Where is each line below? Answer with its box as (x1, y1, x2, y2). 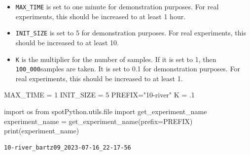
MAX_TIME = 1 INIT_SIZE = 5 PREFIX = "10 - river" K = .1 (4, 90, 195, 100)
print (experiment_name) (4, 125, 79, 136)
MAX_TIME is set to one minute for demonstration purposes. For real (15, 1, 219, 11)
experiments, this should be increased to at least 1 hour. (15, 11, 186, 21)
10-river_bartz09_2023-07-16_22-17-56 (4, 144, 131, 151)
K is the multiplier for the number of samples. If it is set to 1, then (15, 54, 216, 64)
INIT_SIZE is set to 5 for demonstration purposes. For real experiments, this (15, 28, 246, 38)
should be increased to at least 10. (15, 37, 119, 47)
